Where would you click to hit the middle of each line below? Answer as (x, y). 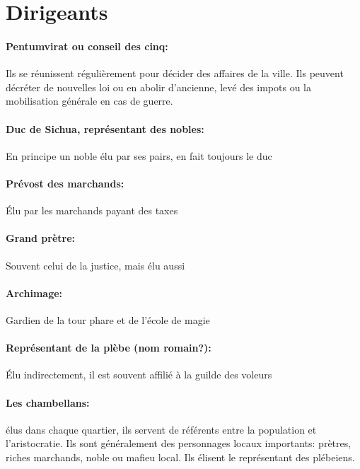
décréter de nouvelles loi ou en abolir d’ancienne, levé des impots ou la (158, 87)
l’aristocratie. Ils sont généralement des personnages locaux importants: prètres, (179, 443)
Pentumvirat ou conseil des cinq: (87, 46)
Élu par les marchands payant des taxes (92, 210)
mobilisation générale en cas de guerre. (89, 101)
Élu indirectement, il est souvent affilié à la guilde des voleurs (139, 375)
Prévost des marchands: (65, 183)
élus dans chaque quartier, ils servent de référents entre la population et (161, 429)
